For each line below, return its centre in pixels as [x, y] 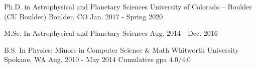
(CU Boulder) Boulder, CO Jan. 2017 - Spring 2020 [84, 16]
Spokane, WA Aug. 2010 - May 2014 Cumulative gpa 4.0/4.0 [97, 59]
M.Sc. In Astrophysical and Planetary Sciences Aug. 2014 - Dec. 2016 [111, 33]
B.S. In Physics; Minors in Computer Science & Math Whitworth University [121, 49]
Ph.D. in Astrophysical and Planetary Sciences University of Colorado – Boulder [128, 6]
